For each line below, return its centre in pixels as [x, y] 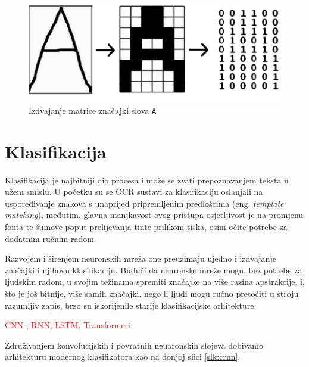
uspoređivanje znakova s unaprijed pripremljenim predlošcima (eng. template [144, 203]
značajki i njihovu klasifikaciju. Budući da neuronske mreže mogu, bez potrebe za [154, 270]
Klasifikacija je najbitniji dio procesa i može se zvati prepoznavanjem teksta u [147, 180]
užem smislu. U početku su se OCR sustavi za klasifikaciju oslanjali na [134, 192]
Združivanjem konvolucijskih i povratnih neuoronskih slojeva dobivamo [134, 345]
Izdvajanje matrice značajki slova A [93, 110]
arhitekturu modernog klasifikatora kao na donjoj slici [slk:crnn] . [123, 357]
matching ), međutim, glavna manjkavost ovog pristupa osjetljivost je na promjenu [154, 215]
